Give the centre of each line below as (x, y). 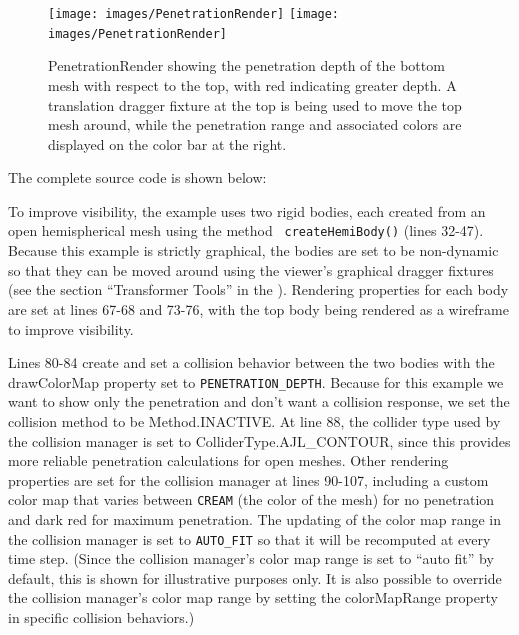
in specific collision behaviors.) (101, 617)
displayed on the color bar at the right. (167, 143)
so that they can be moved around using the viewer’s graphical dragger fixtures (251, 269)
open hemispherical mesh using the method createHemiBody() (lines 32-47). (246, 230)
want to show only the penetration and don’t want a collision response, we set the (259, 401)
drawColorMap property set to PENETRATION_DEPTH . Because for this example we (256, 381)
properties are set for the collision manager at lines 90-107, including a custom (248, 479)
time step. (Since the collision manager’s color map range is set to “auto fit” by (251, 558)
